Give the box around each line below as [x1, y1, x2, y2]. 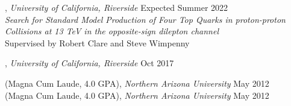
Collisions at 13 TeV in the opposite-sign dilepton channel [5, 25, 219, 37]
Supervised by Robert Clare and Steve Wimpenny [5, 36, 190, 49]
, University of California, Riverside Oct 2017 [5, 57, 174, 69]
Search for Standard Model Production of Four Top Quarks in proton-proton [5, 13, 286, 25]
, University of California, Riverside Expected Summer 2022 [5, 1, 228, 13]
